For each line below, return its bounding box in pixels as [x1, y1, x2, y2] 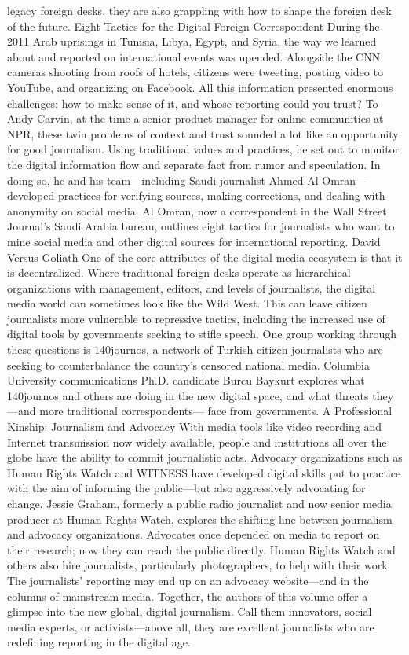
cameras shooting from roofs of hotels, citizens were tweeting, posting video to [7, 64, 383, 80]
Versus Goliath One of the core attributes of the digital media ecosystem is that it [7, 248, 403, 265]
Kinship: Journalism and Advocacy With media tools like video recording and [7, 418, 382, 435]
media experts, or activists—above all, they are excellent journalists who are [7, 618, 374, 635]
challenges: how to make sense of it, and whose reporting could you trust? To [7, 94, 378, 111]
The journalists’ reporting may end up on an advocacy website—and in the [7, 572, 369, 588]
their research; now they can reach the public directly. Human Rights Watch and [7, 541, 396, 557]
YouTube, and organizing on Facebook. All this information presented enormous [7, 79, 393, 95]
